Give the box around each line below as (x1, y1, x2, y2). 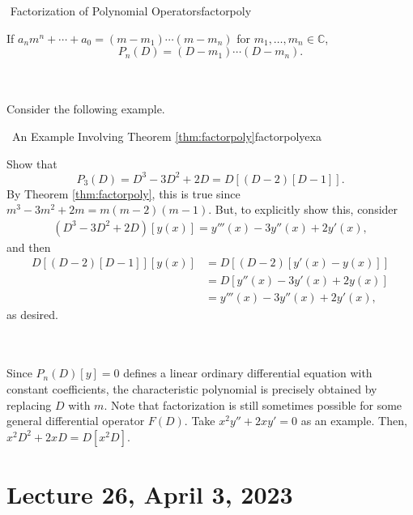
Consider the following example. (6, 100, 165, 117)
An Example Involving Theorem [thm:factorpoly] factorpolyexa (11, 127, 321, 144)
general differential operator (6, 412, 145, 429)
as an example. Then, (300, 412, 407, 429)
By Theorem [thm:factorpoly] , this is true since (6, 185, 241, 202)
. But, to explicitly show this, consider (208, 201, 398, 218)
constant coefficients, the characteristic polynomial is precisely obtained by (6, 380, 377, 397)
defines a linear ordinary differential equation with (123, 364, 373, 381)
